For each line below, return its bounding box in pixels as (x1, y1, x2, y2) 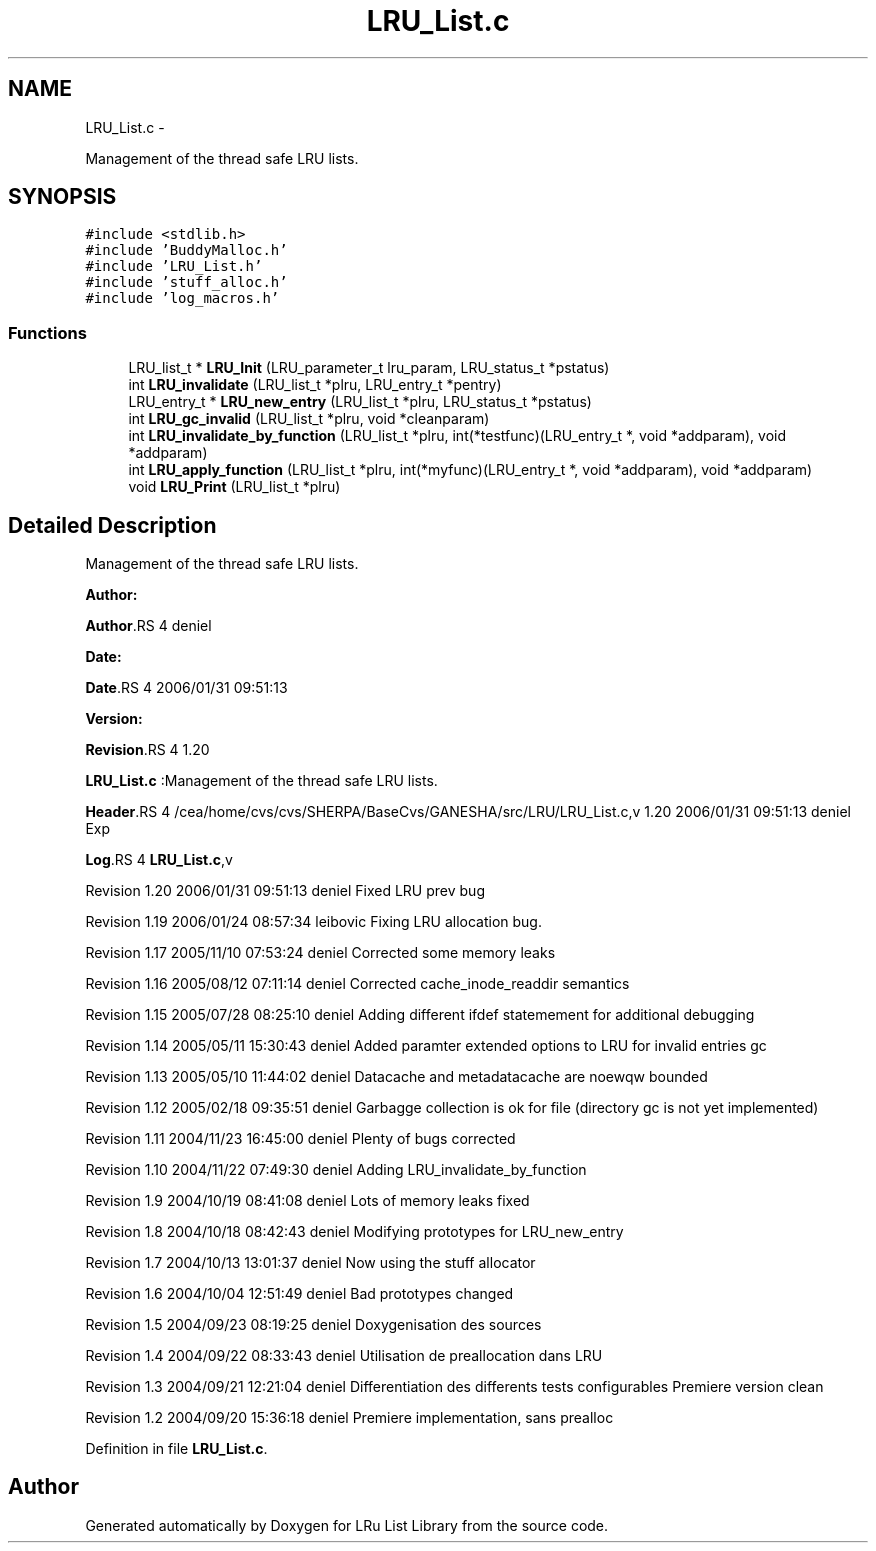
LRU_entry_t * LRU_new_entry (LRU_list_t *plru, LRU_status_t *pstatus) (128, 393, 592, 411)
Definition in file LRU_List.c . (85, 1440, 268, 1458)
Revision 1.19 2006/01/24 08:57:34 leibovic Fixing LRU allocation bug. (85, 913, 542, 931)
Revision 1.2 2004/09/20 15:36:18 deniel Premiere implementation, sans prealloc (85, 1409, 614, 1427)
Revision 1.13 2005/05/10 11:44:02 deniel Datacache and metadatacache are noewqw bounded (85, 1068, 708, 1086)
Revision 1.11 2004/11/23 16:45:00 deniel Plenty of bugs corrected (85, 1130, 516, 1148)
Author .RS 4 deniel (85, 617, 212, 635)
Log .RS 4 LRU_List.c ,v (85, 851, 233, 869)
